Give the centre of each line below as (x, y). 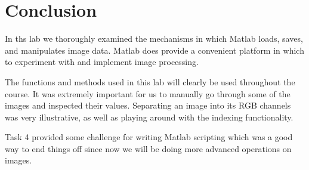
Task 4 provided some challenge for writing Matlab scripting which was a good (149, 137)
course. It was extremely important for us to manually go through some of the (148, 93)
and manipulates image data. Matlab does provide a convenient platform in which (154, 50)
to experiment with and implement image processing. (102, 62)
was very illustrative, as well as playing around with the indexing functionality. (149, 117)
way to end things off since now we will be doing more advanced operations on (148, 148)
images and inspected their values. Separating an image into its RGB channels (148, 105)
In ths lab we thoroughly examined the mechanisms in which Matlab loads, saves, (154, 38)
